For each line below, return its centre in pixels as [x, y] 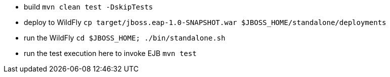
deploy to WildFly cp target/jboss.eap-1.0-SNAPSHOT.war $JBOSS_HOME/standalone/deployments [205, 22]
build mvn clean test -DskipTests [89, 7]
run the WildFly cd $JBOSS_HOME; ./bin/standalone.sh [125, 38]
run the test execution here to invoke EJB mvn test [110, 53]
